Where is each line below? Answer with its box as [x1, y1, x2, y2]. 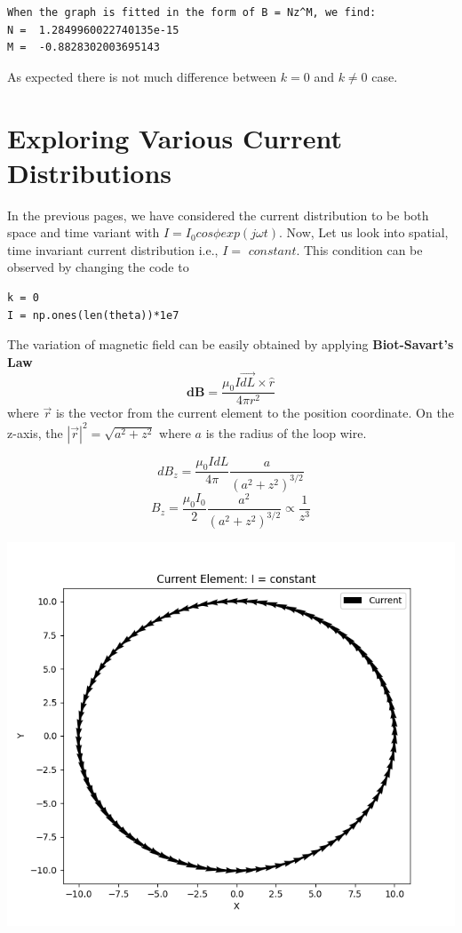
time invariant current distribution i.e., [7, 240, 219, 259]
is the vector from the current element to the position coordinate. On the [55, 403, 454, 422]
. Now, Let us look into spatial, [279, 223, 449, 242]
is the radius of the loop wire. [205, 423, 367, 442]
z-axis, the [7, 423, 63, 442]
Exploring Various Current [7, 119, 342, 155]
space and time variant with [7, 223, 160, 242]
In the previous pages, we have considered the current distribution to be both [7, 205, 429, 224]
